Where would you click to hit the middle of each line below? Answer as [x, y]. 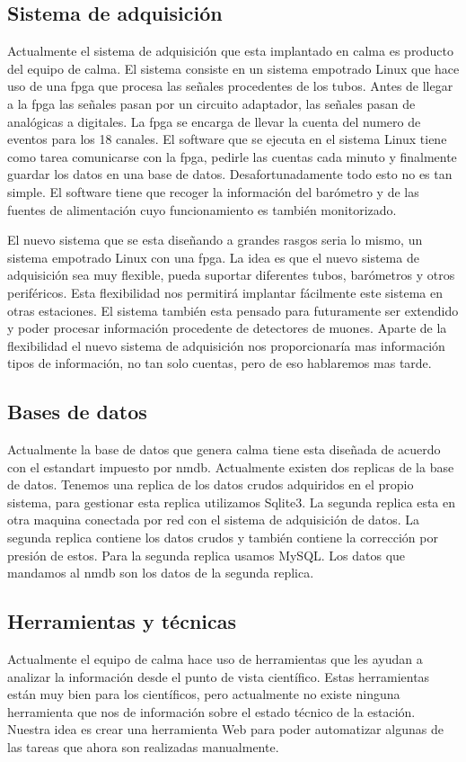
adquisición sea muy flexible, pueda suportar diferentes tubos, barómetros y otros [231, 275]
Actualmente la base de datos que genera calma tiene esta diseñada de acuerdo [224, 449]
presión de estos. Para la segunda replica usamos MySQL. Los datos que [207, 555]
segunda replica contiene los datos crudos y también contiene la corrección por [223, 538]
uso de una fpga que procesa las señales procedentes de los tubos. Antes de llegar [230, 86]
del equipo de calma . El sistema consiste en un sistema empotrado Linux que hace [233, 68]
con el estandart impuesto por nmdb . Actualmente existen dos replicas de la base [231, 466]
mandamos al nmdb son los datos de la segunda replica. [161, 573]
